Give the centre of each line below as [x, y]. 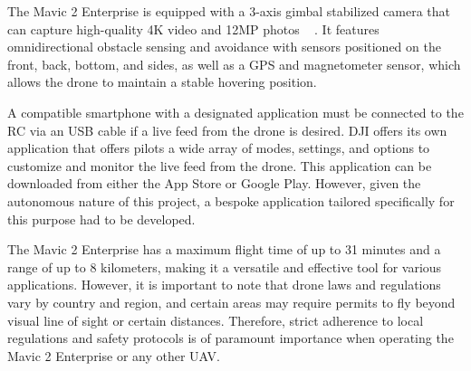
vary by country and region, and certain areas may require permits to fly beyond [231, 302]
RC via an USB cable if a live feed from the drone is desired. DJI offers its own [227, 130]
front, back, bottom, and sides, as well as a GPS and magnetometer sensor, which [234, 64]
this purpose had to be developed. [101, 219]
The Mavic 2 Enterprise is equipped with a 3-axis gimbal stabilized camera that [229, 11]
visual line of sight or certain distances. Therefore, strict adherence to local [216, 320]
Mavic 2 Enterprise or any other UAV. [114, 355]
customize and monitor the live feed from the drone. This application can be [220, 165]
